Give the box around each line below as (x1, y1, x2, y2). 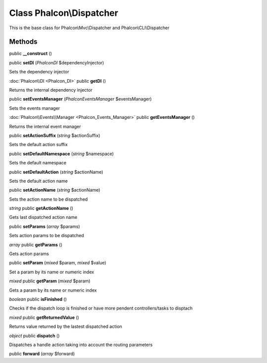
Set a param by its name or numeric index (9, 269, 94, 275)
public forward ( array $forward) (9, 351, 75, 357)
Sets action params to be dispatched (9, 233, 84, 239)
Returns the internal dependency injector (9, 87, 92, 93)
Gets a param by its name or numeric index (9, 287, 97, 293)
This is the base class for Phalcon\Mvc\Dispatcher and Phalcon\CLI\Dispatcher (9, 25, 170, 31)
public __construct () (9, 51, 52, 56)
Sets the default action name (9, 178, 68, 184)
